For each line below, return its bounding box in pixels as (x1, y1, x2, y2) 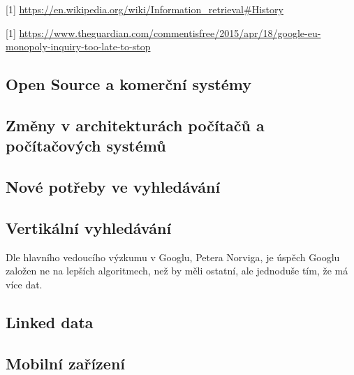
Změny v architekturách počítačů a (6, 114, 265, 135)
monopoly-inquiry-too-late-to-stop (6, 39, 151, 54)
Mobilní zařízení (6, 352, 126, 374)
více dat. (6, 277, 43, 291)
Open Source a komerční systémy (6, 73, 251, 95)
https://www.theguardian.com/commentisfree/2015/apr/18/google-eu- (19, 25, 321, 40)
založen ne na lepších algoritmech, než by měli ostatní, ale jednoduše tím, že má (6, 263, 348, 278)
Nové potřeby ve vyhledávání (6, 176, 221, 198)
